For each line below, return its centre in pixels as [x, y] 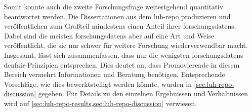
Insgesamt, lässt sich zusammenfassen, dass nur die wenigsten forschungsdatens [124, 55]
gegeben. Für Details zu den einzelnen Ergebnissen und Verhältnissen [143, 93]
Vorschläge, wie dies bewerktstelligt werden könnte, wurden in [98, 84]
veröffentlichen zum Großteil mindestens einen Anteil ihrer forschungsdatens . [120, 26]
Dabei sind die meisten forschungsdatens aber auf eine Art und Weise [109, 35]
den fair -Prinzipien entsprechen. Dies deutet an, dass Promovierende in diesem [122, 64]
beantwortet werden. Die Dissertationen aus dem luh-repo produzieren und [117, 16]
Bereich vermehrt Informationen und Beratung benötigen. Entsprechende [115, 74]
